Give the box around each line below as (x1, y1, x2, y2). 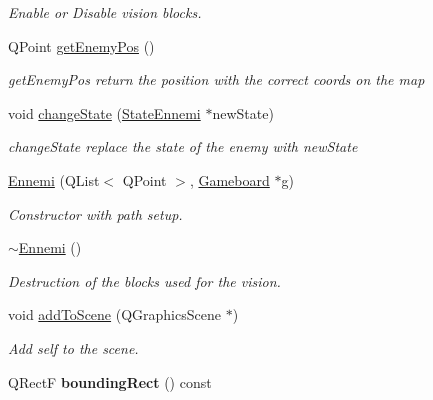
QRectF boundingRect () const (8, 371, 212, 392)
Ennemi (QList (8, 169, 100, 190)
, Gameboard (189, 169, 270, 190)
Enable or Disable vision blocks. (8, 2, 202, 22)
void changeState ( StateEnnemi (8, 102, 201, 123)
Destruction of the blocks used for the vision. (8, 270, 281, 291)
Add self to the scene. (8, 337, 139, 358)
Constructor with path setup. (8, 203, 183, 224)
